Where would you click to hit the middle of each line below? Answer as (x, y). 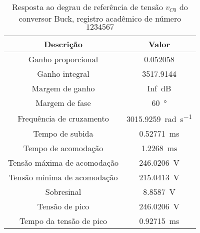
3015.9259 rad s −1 (159, 118)
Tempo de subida (63, 134)
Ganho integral (63, 74)
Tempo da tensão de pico (63, 221)
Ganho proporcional (63, 59)
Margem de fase (63, 103)
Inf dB (159, 88)
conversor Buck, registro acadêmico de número (100, 18)
